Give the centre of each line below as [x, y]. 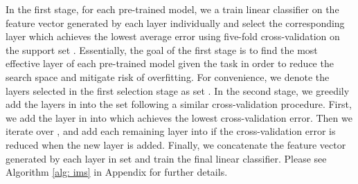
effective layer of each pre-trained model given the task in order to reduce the [170, 63]
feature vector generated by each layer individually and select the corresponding [175, 22]
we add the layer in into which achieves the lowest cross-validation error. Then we [179, 117]
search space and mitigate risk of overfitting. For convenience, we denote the [168, 76]
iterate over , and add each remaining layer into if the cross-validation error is [171, 131]
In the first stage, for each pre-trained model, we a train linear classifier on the [172, 9]
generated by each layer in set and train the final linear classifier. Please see [166, 158]
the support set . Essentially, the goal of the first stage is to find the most [162, 49]
